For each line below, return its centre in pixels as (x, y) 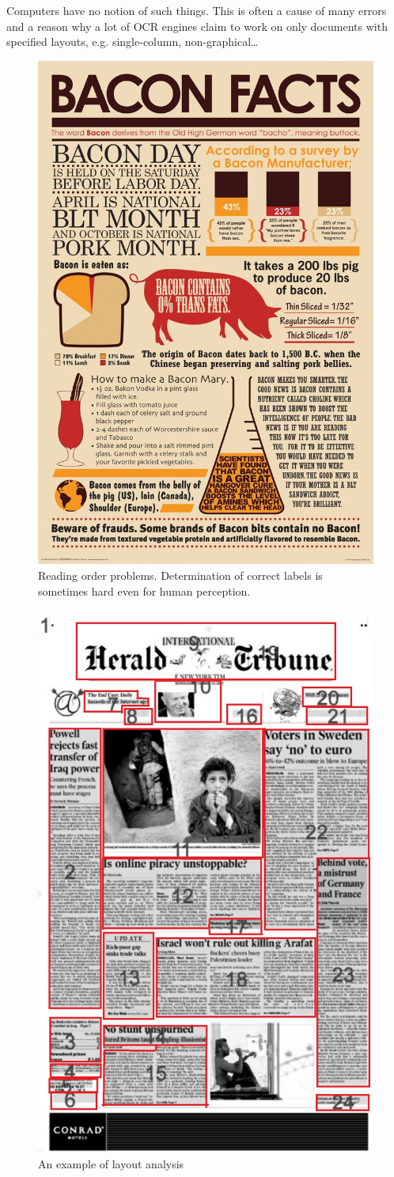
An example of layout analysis (111, 1163)
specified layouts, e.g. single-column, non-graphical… (133, 42)
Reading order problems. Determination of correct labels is (180, 575)
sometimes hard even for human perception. (144, 590)
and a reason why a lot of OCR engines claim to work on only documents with (197, 26)
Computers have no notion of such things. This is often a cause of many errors (197, 10)
